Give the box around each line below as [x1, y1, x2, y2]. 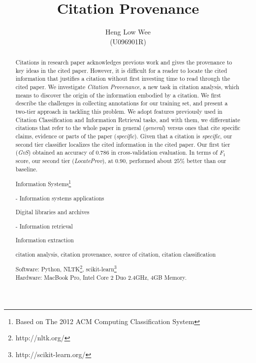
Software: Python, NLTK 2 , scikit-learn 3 [15, 264, 117, 273]
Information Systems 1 [15, 178, 71, 188]
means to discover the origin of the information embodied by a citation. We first [15, 91, 221, 99]
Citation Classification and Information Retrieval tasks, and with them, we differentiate [15, 115, 240, 124]
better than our [187, 156, 226, 165]
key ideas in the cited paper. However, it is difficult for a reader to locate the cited [15, 66, 227, 74]
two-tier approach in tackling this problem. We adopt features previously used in [15, 107, 223, 116]
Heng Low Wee [105, 27, 151, 37]
